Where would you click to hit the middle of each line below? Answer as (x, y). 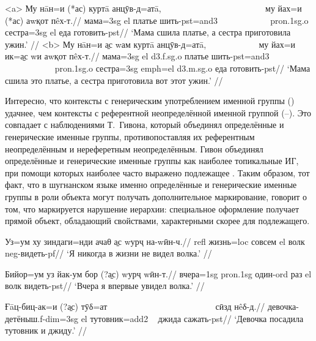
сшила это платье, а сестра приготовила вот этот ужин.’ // (114, 80)
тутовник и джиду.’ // (46, 330)
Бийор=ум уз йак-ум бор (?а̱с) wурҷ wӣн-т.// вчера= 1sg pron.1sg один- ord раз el (158, 273)
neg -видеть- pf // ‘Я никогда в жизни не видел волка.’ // (108, 253)
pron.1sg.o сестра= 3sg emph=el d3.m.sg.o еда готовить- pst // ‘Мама (182, 68)
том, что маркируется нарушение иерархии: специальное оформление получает (152, 208)
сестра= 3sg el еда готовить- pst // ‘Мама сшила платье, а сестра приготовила (148, 32)
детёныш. (23, 318)
